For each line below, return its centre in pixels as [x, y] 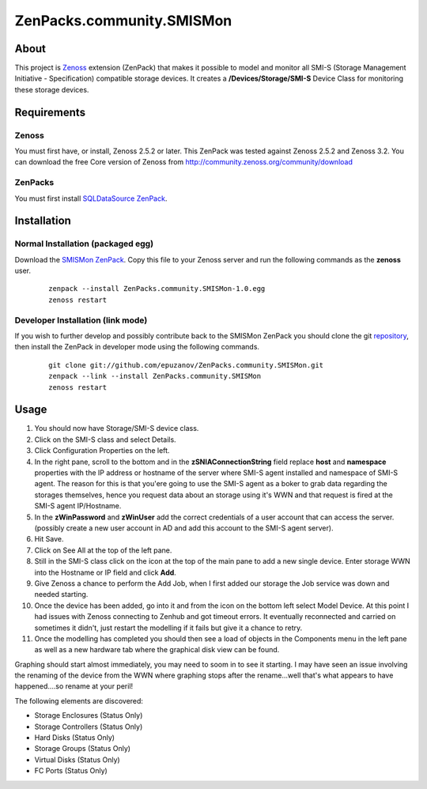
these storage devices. [52, 89]
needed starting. [61, 595]
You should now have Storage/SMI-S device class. [117, 428]
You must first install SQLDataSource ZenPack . [91, 198]
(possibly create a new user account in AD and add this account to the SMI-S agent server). [184, 528]
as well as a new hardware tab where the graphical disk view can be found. [157, 650]
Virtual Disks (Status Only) [77, 760]
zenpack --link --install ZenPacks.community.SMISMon [155, 376]
